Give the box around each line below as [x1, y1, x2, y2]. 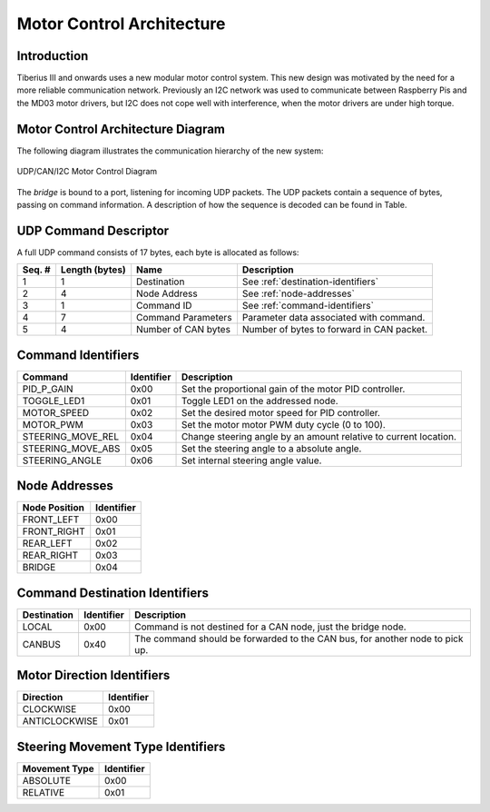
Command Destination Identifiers [16, 585, 209, 600]
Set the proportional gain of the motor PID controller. [181, 382, 406, 395]
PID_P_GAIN [22, 382, 73, 395]
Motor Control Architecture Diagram [16, 121, 226, 136]
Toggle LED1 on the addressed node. [181, 394, 339, 407]
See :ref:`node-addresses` [241, 287, 356, 300]
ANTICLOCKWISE [22, 715, 99, 728]
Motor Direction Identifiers [16, 668, 171, 683]
